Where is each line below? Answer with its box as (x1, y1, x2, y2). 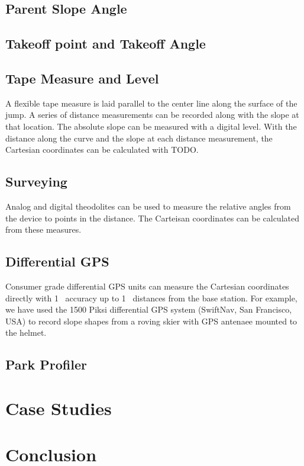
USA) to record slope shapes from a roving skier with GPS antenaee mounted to (5, 314, 297, 327)
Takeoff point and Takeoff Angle (5, 34, 206, 53)
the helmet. (5, 326, 47, 339)
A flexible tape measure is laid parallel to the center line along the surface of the (5, 97, 297, 109)
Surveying (5, 172, 67, 191)
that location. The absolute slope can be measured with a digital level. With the (5, 120, 297, 132)
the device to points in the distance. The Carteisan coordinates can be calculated (5, 211, 299, 224)
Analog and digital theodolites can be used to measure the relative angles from (5, 200, 291, 212)
